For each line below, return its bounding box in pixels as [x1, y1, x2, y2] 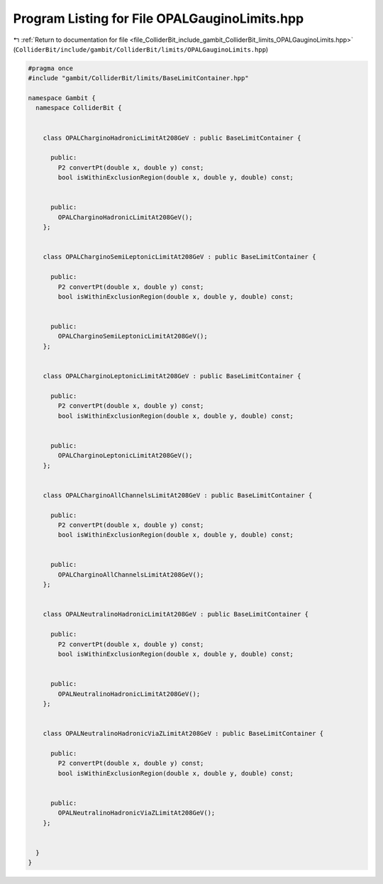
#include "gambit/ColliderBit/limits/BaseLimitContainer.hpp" [28, 74, 249, 82]
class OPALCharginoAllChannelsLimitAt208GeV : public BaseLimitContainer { [43, 491, 313, 499]
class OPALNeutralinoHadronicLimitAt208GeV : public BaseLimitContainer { [43, 610, 309, 619]
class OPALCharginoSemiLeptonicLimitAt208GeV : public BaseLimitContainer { [43, 253, 316, 261]
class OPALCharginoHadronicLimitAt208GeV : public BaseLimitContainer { [43, 133, 301, 142]
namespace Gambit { [28, 94, 96, 102]
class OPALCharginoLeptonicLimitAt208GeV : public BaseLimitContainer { [43, 372, 301, 380]
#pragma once [28, 64, 74, 72]
